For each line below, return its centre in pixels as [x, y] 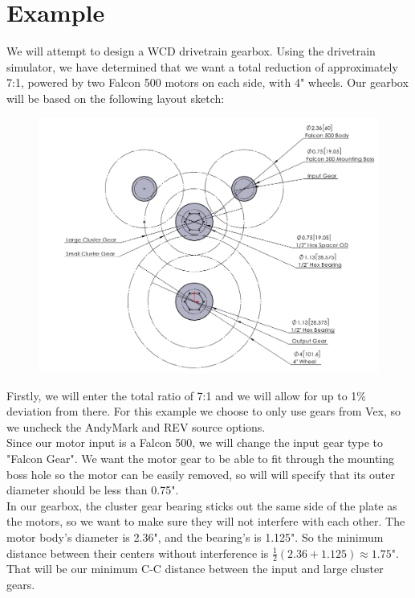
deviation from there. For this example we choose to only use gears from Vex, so [204, 411]
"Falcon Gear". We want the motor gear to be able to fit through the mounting [201, 459]
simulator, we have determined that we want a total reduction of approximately [202, 66]
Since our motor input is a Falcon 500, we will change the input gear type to [195, 442]
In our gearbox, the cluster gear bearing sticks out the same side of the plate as [202, 505]
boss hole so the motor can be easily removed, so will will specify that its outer [201, 474]
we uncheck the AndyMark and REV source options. [136, 426]
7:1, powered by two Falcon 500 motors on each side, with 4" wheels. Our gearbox [207, 82]
